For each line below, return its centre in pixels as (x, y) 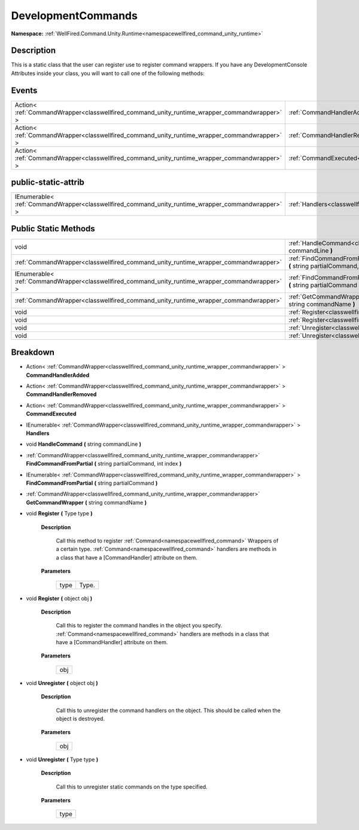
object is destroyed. (80, 719)
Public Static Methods (53, 229)
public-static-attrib (48, 182)
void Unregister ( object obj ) (62, 683)
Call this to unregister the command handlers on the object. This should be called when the (168, 710)
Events (24, 90)
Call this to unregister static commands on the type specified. (132, 787)
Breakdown (33, 353)
